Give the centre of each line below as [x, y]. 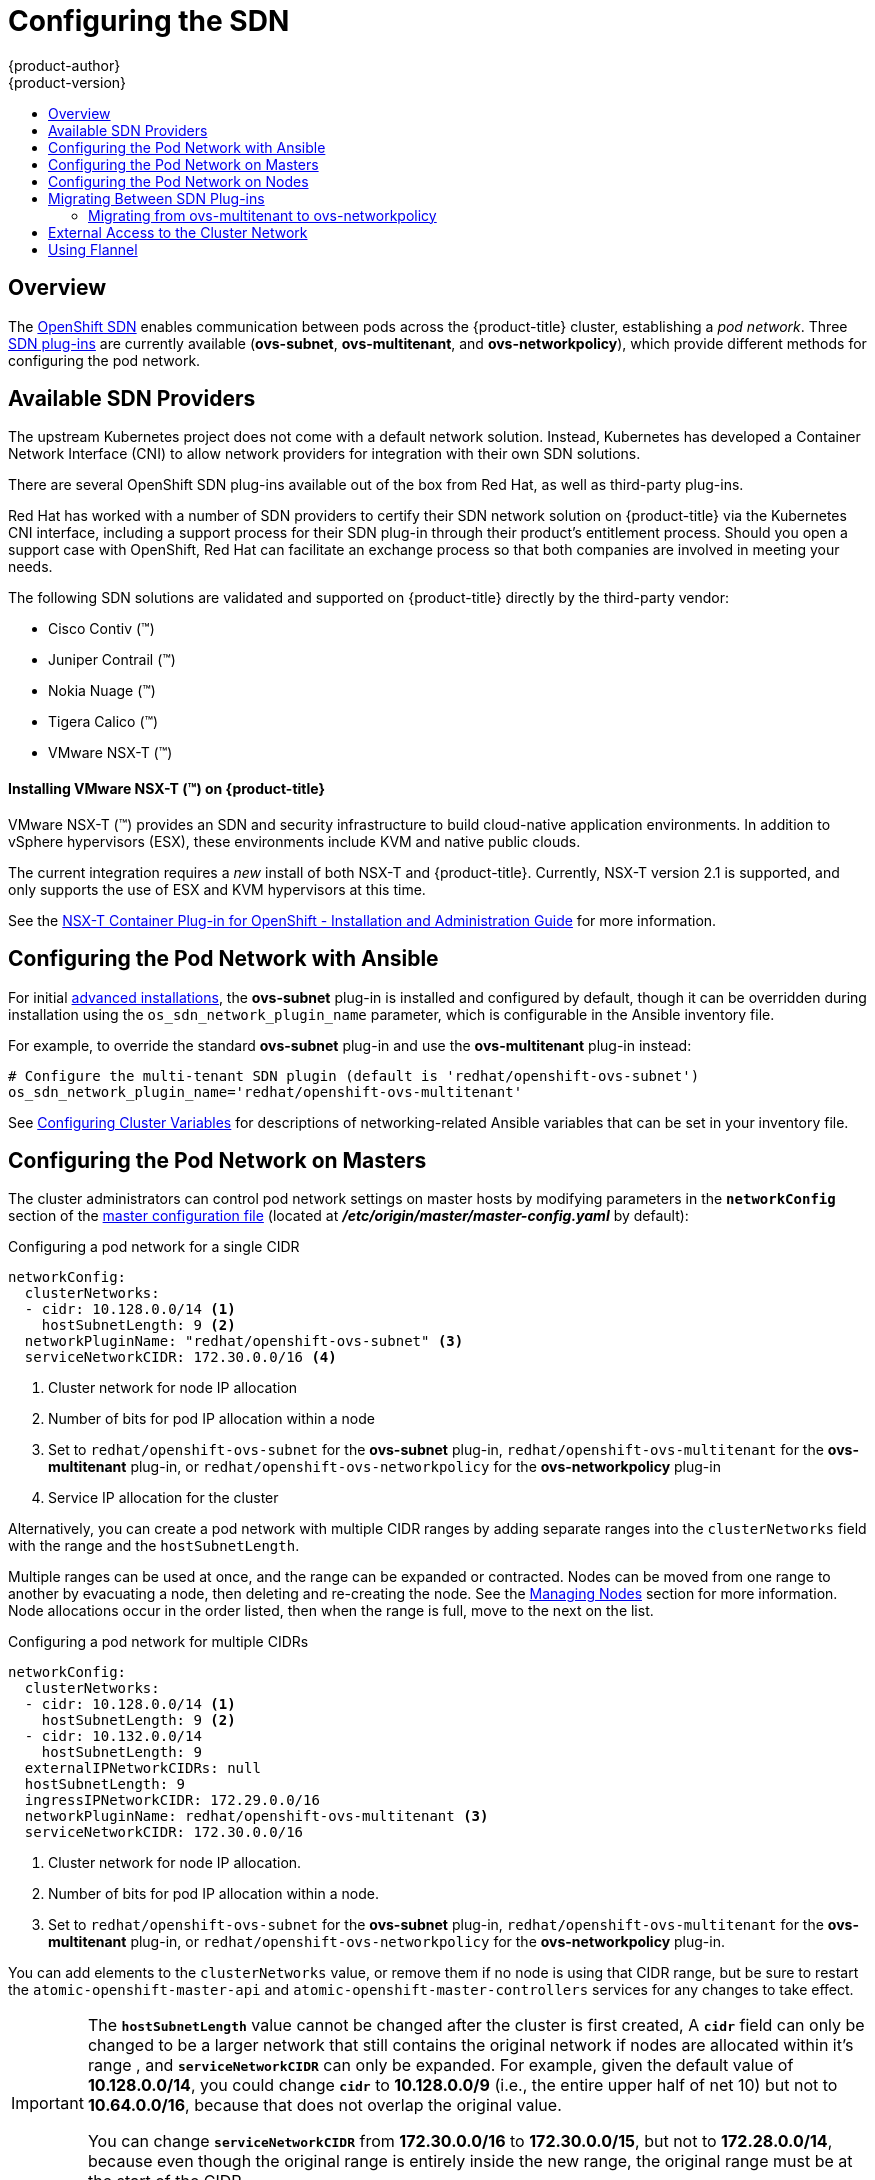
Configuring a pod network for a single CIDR [154, 1247]
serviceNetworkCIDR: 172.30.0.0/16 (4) [180, 1357]
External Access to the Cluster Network [178, 232]
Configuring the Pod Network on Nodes [178, 181]
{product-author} [64, 65]
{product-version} [67, 82]
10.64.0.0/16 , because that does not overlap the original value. [324, 2105]
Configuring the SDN [149, 21]
